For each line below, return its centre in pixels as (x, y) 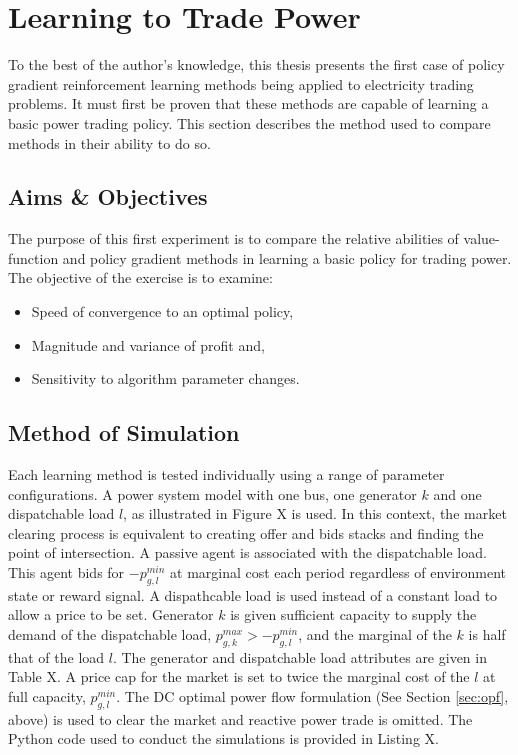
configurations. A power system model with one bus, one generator (212, 493)
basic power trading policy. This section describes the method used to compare (249, 122)
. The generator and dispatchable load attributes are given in (299, 656)
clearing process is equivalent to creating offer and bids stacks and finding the (246, 532)
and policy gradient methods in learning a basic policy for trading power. (287, 257)
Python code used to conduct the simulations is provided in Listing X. (223, 738)
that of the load (56, 656)
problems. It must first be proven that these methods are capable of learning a (248, 103)
